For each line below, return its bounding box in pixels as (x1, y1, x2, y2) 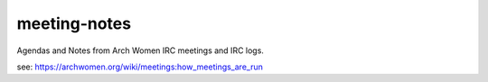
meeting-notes (16, 14, 131, 33)
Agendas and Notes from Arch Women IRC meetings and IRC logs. (16, 45, 264, 56)
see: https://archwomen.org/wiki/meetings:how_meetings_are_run (16, 61, 264, 72)
